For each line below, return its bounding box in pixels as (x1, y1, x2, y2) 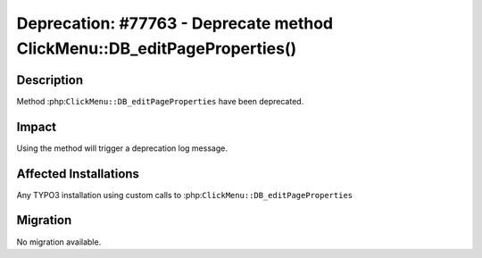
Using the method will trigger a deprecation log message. (16, 143, 228, 154)
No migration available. (16, 237, 102, 247)
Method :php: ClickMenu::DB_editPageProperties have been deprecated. (16, 96, 304, 106)
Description (16, 72, 84, 87)
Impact (16, 119, 57, 134)
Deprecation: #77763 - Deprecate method (16, 13, 334, 33)
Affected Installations (16, 166, 140, 181)
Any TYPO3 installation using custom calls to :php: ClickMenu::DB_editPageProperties (16, 189, 353, 200)
